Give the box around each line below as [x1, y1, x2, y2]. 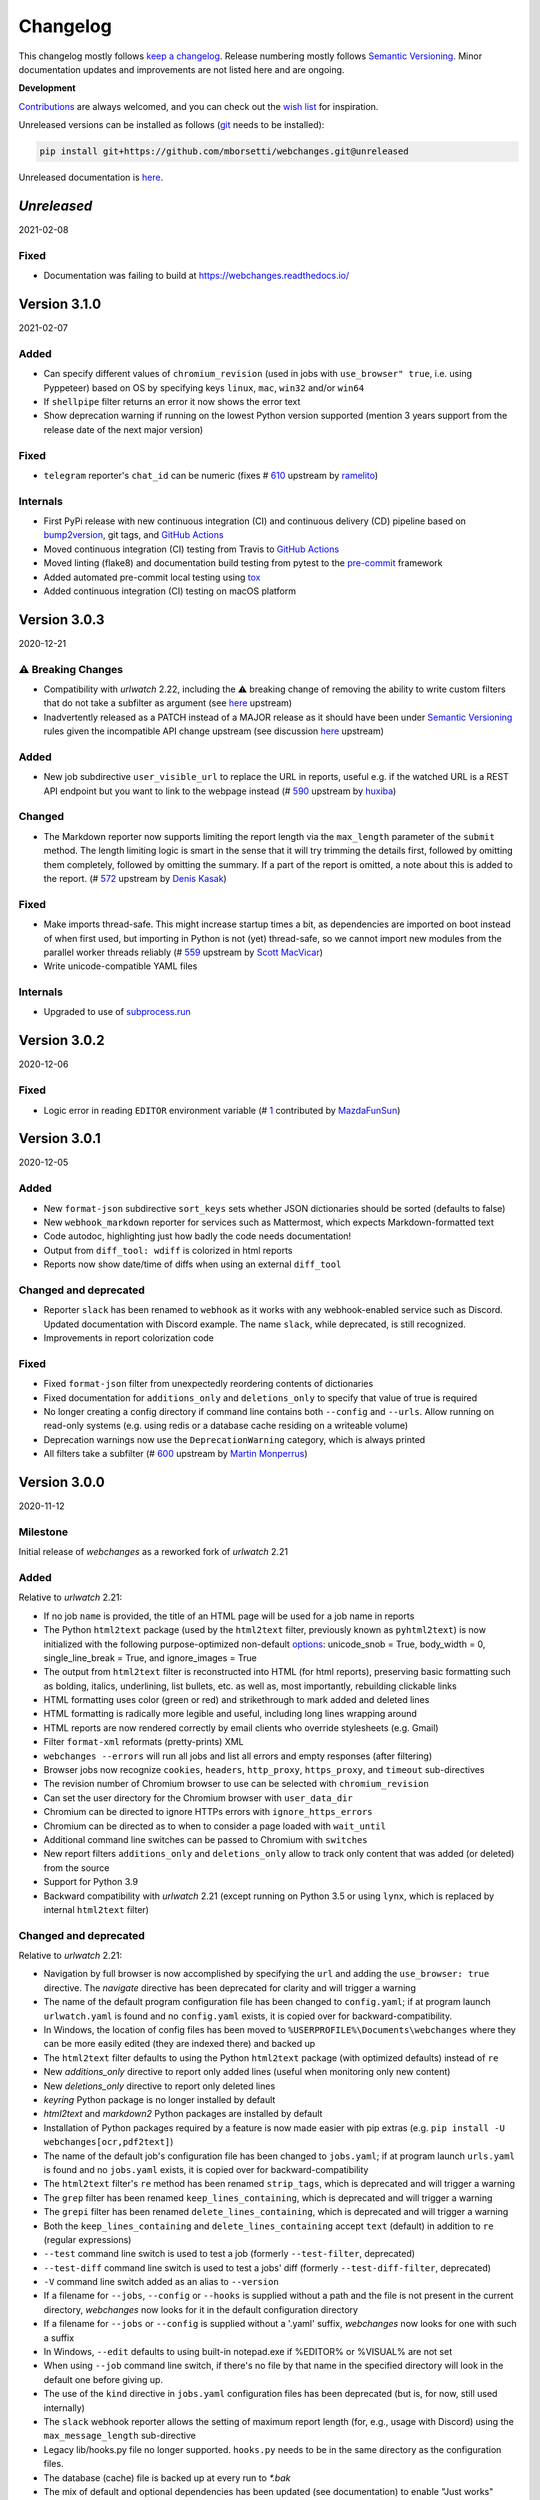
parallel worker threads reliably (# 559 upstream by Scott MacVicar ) [43, 946, 324, 958]
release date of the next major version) [43, 423, 204, 435]
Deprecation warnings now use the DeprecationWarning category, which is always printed [43, 1433, 426, 1445]
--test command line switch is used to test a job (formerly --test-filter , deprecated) [43, 2248, 415, 2260]
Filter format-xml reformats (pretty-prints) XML [43, 1736, 244, 1748]
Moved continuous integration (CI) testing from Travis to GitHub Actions [43, 543, 340, 555]
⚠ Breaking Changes [18, 662, 124, 676]
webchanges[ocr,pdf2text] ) [43, 2136, 174, 2148]
